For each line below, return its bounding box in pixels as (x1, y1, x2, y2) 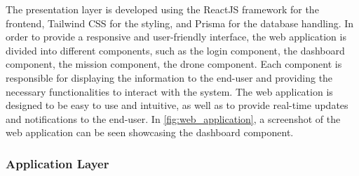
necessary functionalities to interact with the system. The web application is (6, 84, 333, 98)
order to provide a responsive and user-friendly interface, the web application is (6, 29, 346, 44)
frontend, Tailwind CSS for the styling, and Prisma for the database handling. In (6, 15, 354, 30)
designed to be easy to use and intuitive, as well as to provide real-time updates (6, 98, 348, 112)
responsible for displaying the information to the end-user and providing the (6, 70, 333, 85)
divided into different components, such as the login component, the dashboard (6, 43, 345, 57)
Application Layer (6, 154, 109, 172)
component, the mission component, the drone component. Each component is (6, 57, 342, 71)
